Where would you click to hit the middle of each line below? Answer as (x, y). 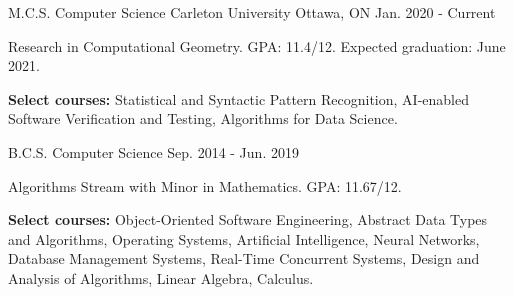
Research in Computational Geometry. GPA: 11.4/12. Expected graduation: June (257, 45)
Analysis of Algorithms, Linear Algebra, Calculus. (161, 277)
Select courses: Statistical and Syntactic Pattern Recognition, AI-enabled (238, 98)
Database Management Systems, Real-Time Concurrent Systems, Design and (244, 258)
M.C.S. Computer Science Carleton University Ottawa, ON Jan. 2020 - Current (252, 12)
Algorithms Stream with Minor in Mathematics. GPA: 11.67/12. (205, 185)
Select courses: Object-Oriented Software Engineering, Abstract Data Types (248, 219)
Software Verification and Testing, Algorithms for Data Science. (203, 118)
